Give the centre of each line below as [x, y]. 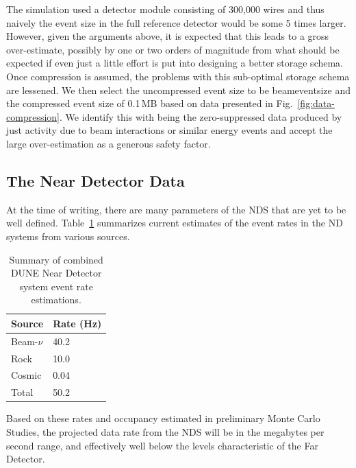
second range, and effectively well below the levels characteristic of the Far [162, 445]
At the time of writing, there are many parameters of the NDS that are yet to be [176, 209]
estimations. [56, 300]
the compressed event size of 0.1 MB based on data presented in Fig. [150, 103]
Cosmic [26, 375]
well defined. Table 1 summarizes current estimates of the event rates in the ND [175, 223]
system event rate [56, 286]
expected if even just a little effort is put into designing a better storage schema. [175, 63]
